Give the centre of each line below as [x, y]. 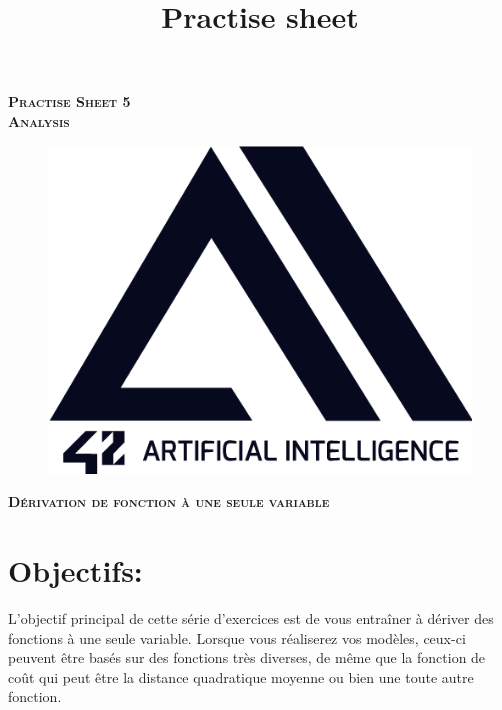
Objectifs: [75, 570]
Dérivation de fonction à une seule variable [169, 501]
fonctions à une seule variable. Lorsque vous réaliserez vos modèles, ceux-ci [237, 637]
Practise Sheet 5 [69, 101]
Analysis [39, 120]
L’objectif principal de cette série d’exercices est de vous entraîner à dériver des [251, 618]
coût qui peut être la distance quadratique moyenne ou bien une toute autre [241, 676]
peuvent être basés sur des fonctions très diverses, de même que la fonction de [247, 657]
